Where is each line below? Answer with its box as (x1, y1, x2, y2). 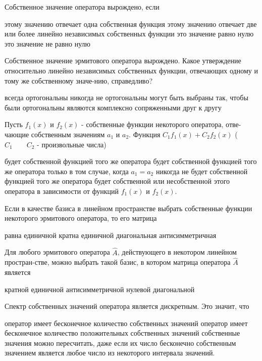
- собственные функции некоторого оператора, (81, 119, 224, 130)
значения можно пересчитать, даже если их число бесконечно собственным (5, 337, 236, 348)
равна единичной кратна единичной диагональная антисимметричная (5, 229, 217, 240)
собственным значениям (31, 129, 105, 139)
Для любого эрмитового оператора (5, 247, 110, 257)
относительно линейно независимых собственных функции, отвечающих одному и (5, 65, 258, 75)
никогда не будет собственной (155, 166, 248, 176)
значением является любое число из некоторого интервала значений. (5, 347, 215, 358)
